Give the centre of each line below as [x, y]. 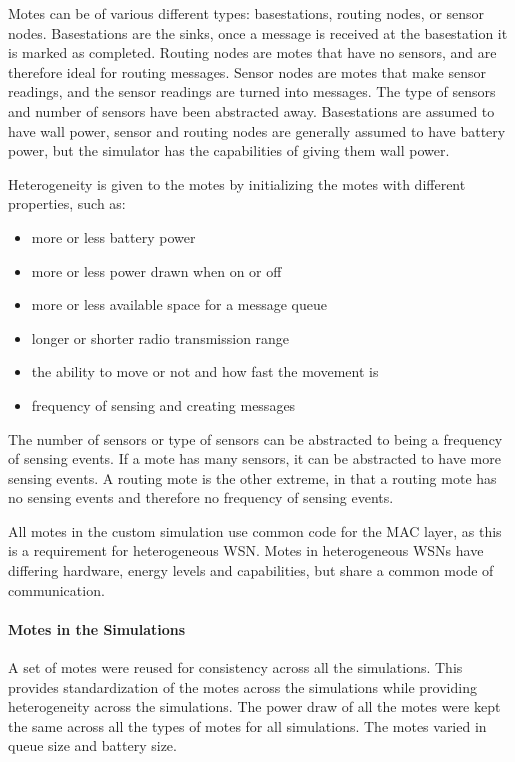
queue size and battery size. [92, 745]
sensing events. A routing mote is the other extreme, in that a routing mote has [252, 477]
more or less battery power [113, 236]
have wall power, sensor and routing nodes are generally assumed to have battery [257, 130]
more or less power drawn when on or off [156, 270]
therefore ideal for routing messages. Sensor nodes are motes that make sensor [247, 71]
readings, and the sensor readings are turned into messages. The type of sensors [252, 91]
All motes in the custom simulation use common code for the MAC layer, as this [255, 530]
